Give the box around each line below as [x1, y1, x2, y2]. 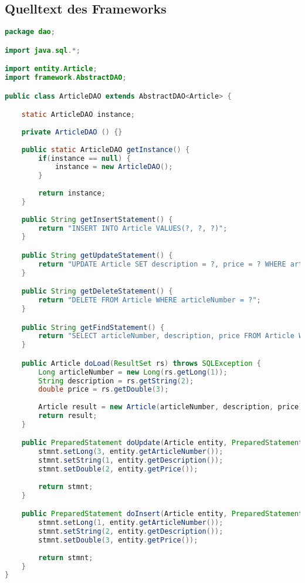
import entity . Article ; [5, 65, 97, 73]
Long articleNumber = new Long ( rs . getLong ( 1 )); [38, 368, 228, 376]
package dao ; [5, 28, 55, 36]
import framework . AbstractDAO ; [5, 73, 127, 82]
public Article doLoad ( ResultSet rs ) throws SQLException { [21, 359, 261, 368]
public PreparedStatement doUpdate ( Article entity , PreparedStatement [21, 439, 303, 447]
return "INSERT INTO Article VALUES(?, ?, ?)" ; [38, 224, 228, 232]
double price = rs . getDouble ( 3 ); [38, 385, 169, 394]
